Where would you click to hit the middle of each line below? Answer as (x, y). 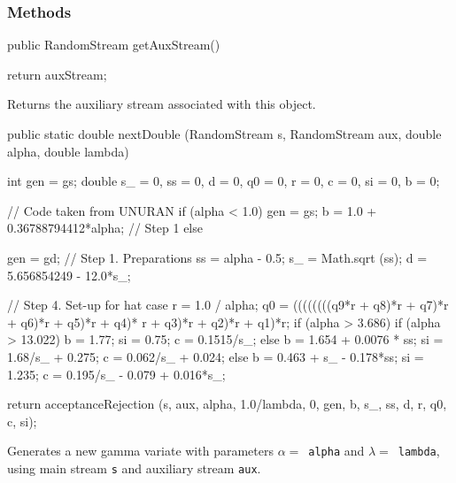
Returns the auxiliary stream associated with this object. (162, 104)
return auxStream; (57, 74)
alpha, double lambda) (68, 151)
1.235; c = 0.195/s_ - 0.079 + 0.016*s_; (116, 374)
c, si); (22, 421)
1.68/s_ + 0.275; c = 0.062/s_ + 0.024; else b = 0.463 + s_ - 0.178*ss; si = (216, 356)
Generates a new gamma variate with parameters (140, 451)
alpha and (336, 451)
